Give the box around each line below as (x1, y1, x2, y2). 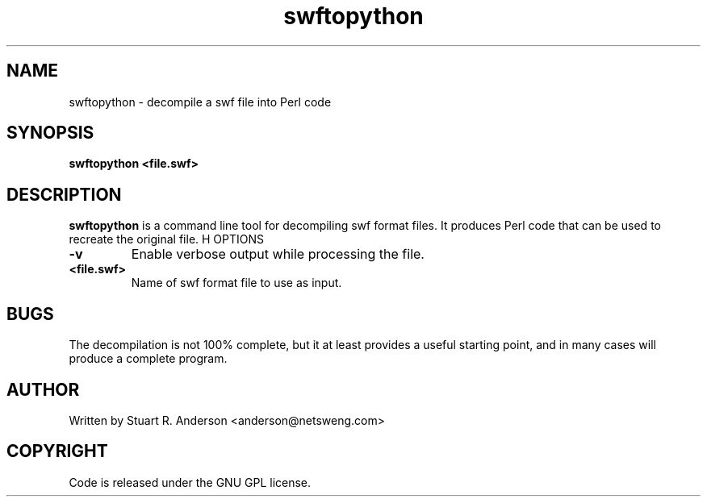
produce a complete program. (69, 351, 228, 366)
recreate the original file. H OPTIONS (69, 232, 265, 247)
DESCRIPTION (6, 184, 122, 205)
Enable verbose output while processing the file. (131, 246, 425, 263)
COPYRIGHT (6, 441, 108, 462)
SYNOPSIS (6, 123, 94, 143)
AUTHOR (6, 379, 80, 400)
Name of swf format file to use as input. (131, 276, 342, 290)
